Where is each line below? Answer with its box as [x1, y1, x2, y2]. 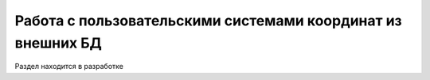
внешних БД [14, 34, 103, 51]
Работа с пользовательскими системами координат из [14, 12, 402, 29]
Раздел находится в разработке [14, 62, 123, 71]
